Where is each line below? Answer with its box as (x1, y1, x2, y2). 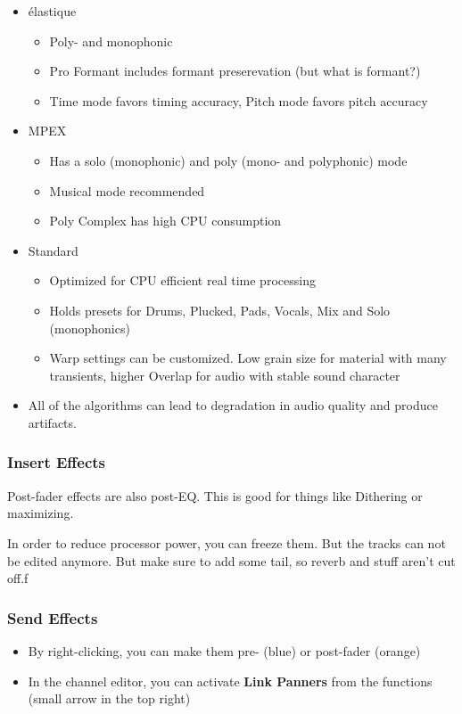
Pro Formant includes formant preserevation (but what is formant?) (49, 62, 421, 80)
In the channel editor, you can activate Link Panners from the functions (28, 671, 433, 690)
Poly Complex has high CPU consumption (49, 211, 282, 230)
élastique (28, 2, 77, 20)
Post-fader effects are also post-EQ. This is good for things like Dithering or (7, 486, 423, 505)
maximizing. (7, 504, 74, 522)
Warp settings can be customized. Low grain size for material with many (49, 349, 447, 367)
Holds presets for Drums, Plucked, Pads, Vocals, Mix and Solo (49, 300, 391, 319)
